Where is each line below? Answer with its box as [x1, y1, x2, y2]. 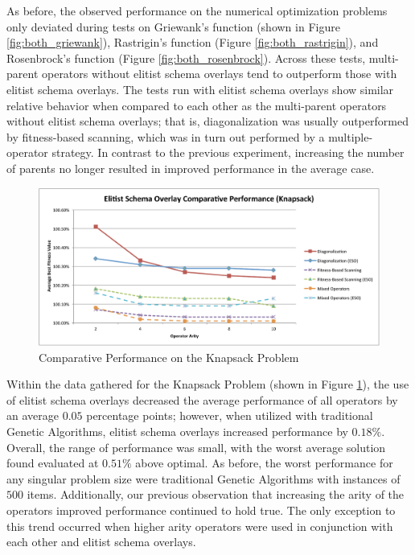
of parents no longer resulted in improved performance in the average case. [6, 159, 375, 176]
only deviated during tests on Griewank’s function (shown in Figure [6, 18, 340, 35]
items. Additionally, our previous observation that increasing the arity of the [27, 486, 405, 503]
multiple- [328, 128, 373, 145]
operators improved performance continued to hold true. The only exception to [6, 501, 396, 518]
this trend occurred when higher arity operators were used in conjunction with [6, 517, 393, 534]
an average [6, 407, 59, 424]
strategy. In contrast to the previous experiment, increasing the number [51, 144, 405, 161]
